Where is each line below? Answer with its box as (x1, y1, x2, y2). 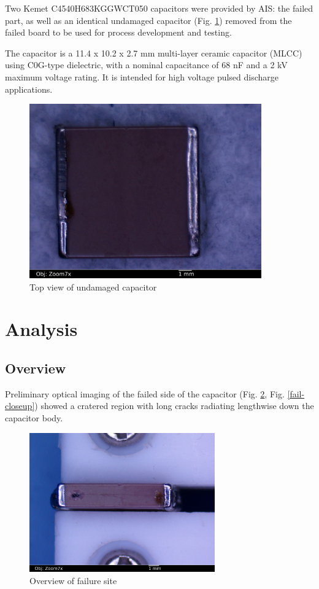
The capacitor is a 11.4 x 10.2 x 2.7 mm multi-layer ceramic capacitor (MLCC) (5, 46, 302, 59)
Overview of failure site (29, 574, 117, 587)
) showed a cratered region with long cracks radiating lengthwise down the (34, 399, 314, 412)
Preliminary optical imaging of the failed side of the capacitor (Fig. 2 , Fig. (5, 387, 285, 400)
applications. (5, 82, 53, 95)
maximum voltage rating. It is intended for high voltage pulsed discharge (5, 70, 279, 83)
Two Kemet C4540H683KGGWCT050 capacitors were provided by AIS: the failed (5, 2, 313, 14)
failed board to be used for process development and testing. (5, 26, 232, 39)
